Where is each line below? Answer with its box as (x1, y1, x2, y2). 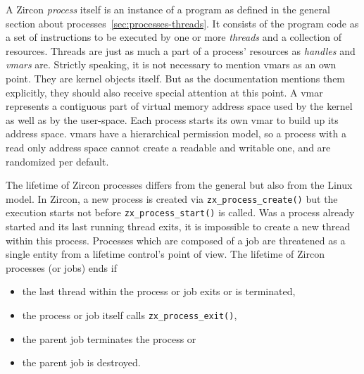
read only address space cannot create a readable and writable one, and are (6, 139, 331, 154)
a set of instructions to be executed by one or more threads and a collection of (6, 30, 342, 44)
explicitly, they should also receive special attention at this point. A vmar (6, 85, 323, 99)
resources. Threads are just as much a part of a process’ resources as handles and (6, 43, 356, 58)
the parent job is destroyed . (22, 355, 141, 370)
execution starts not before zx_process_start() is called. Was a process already (6, 205, 355, 220)
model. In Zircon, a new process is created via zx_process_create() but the (6, 191, 338, 206)
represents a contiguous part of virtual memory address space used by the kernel (6, 99, 353, 113)
